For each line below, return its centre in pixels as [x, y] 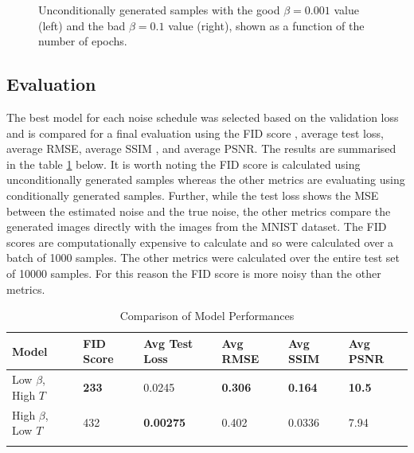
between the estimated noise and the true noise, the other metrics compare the [199, 211]
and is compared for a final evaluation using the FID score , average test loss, [195, 133]
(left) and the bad [82, 25]
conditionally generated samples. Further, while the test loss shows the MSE [193, 195]
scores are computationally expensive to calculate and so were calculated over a [200, 242]
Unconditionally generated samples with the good [159, 10]
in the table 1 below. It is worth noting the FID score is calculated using [184, 164]
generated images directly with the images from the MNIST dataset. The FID [197, 226]
